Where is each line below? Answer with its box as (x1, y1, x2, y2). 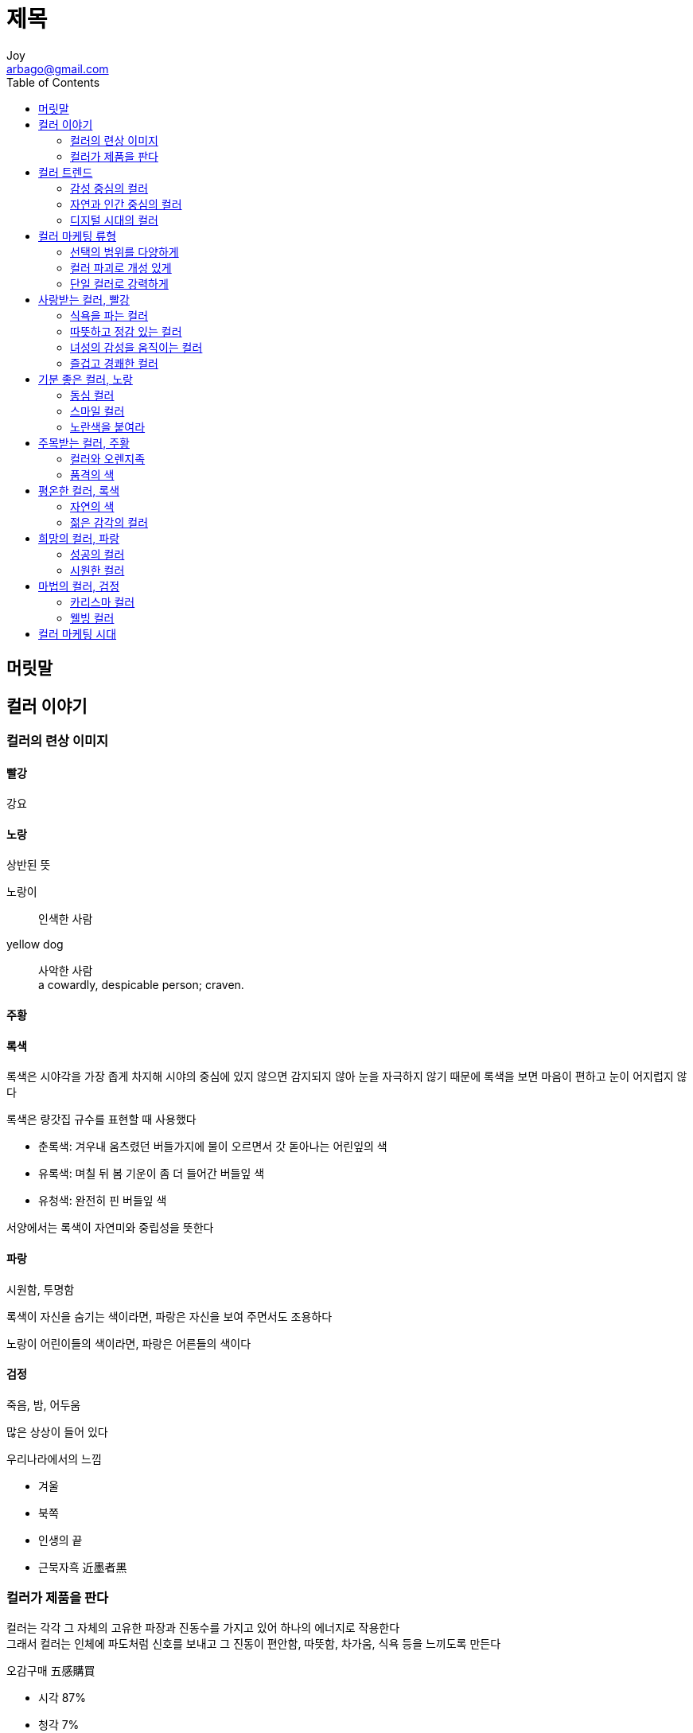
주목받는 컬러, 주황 (38, 435, 130, 450)
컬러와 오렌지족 (70, 451, 146, 465)
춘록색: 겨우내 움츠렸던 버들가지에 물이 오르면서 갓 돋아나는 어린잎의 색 (38, 1139, 387, 1154)
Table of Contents (6, 75, 100, 89)
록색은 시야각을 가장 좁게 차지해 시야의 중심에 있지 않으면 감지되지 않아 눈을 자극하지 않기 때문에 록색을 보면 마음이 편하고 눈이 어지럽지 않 (6, 1069, 687, 1084)
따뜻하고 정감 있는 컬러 (70, 324, 182, 338)
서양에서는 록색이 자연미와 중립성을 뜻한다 (6, 1221, 214, 1235)
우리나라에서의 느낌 (6, 1451, 102, 1466)
